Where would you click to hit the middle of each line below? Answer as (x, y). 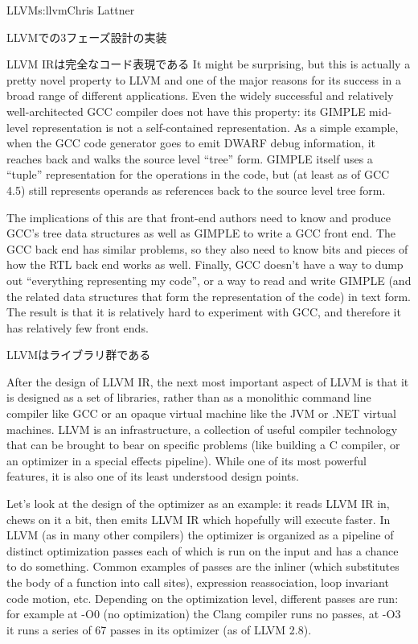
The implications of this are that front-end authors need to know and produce (199, 217)
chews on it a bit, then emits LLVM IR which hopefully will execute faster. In (199, 519)
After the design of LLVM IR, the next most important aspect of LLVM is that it (208, 381)
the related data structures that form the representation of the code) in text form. (209, 296)
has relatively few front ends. (78, 327)
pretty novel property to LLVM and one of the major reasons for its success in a (204, 79)
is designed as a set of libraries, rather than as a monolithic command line (189, 397)
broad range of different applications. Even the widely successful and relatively (200, 95)
